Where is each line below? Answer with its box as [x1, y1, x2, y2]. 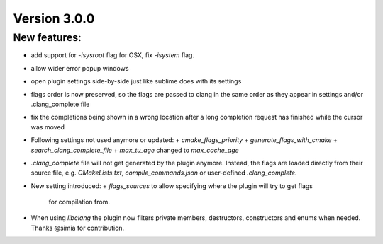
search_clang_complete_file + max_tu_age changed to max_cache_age [30, 146, 239, 154]
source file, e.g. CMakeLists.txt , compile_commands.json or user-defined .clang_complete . [30, 168, 297, 177]
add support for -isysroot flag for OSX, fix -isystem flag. [30, 51, 195, 59]
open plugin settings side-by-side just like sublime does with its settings [30, 77, 242, 86]
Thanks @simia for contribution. [30, 223, 125, 232]
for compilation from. [48, 198, 110, 207]
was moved [30, 122, 65, 131]
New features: [13, 31, 82, 44]
